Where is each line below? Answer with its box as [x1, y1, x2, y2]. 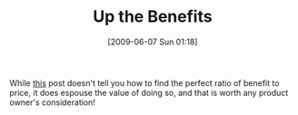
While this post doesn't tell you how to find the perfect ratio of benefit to [9, 77, 280, 88]
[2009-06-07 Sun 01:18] [107, 36, 198, 47]
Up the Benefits [93, 6, 213, 27]
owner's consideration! [9, 97, 95, 108]
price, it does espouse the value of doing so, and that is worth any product [9, 87, 289, 98]
